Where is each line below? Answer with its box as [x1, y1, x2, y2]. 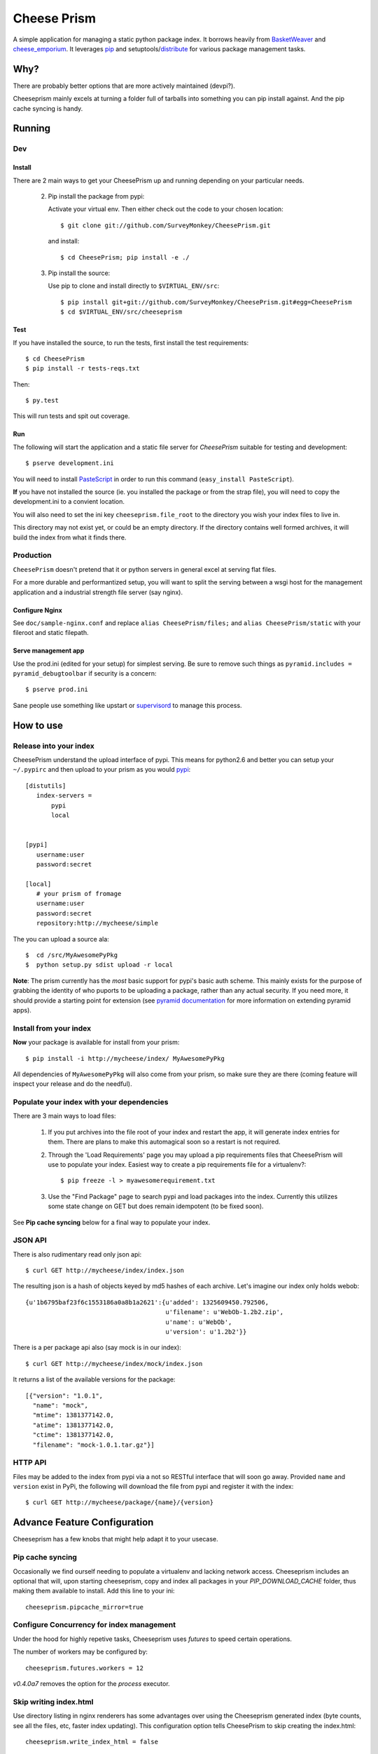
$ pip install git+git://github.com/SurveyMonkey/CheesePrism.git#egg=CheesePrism [60, 298, 352, 306]
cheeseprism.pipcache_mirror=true [25, 1603, 143, 1611]
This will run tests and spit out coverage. [13, 412, 130, 420]
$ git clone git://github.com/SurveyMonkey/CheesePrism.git [60, 221, 271, 229]
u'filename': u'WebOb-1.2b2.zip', [165, 1308, 284, 1316]
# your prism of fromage [36, 890, 122, 898]
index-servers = [36, 791, 92, 800]
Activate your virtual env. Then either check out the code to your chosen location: [48, 205, 283, 213]
